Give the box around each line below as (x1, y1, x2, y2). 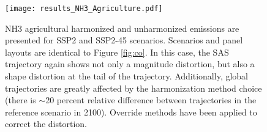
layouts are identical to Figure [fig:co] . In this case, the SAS (5, 45, 229, 58)
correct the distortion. (5, 117, 87, 130)
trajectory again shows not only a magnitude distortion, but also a (5, 57, 255, 70)
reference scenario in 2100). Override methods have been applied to (5, 105, 257, 118)
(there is (5, 94, 36, 106)
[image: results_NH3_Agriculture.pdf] (5, 4, 163, 13)
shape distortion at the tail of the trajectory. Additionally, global (5, 70, 249, 82)
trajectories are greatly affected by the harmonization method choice (5, 81, 262, 94)
